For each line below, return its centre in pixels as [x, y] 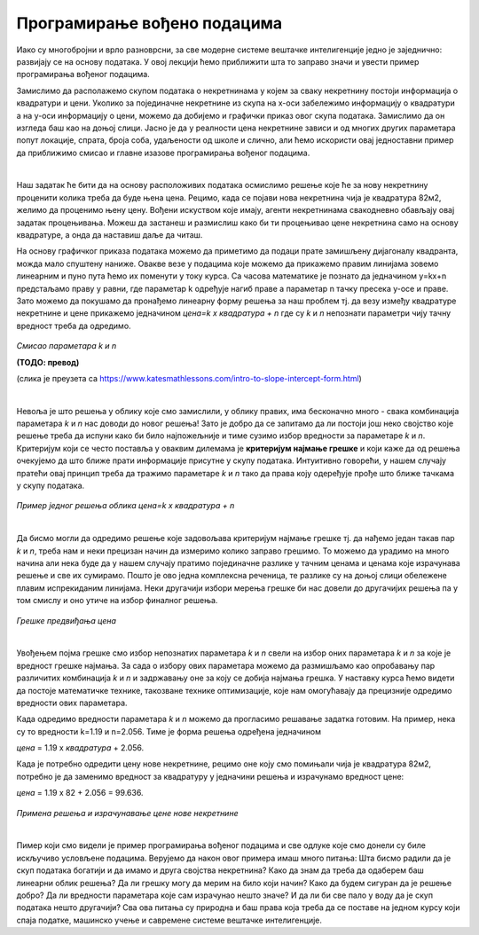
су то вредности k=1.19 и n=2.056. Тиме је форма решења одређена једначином [169, 731]
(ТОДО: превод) [48, 362]
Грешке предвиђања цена [67, 620]
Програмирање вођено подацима [149, 23]
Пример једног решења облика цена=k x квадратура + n [126, 506]
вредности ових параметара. [72, 703]
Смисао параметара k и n [67, 346]
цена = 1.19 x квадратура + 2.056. [80, 748]
